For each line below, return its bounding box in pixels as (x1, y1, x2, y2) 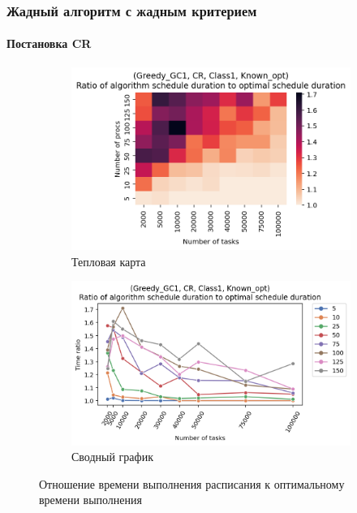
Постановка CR (6, 35, 92, 52)
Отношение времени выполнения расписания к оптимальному (39, 475, 345, 492)
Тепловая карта (71, 252, 146, 269)
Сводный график (71, 448, 153, 465)
